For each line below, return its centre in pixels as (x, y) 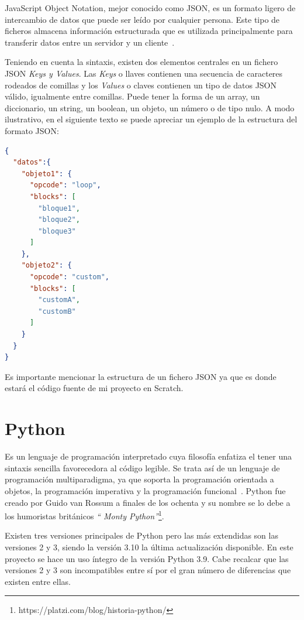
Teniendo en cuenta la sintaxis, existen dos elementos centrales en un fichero (141, 62)
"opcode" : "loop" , (65, 185)
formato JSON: (32, 130)
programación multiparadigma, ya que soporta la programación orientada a (139, 479)
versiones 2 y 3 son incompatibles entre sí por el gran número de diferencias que (148, 570)
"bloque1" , (59, 208)
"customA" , (59, 300)
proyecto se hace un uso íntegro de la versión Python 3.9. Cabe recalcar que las (147, 558)
